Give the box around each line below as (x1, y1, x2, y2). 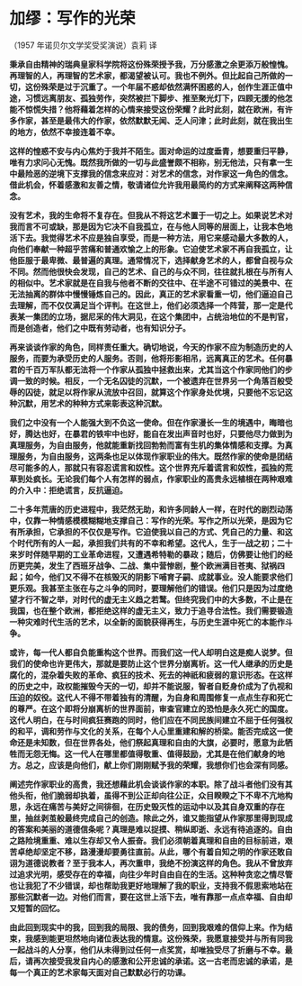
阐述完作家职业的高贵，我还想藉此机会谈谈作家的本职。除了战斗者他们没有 (9, 779, 285, 790)
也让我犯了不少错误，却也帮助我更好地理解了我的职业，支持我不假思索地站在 (9, 880, 293, 890)
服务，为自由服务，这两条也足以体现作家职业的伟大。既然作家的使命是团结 (16, 451, 293, 461)
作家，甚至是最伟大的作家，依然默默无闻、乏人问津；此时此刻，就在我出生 (16, 114, 293, 126)
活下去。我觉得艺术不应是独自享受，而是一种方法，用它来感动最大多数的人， (9, 232, 293, 243)
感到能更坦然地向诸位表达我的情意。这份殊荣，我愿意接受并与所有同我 (32, 933, 293, 944)
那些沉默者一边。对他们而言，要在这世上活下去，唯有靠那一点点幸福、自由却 (9, 891, 293, 902)
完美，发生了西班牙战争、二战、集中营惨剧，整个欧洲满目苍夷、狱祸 (24, 560, 277, 571)
